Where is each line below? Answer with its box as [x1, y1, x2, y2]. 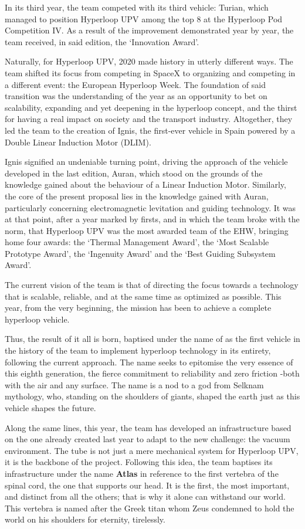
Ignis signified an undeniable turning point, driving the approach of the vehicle [5, 155, 288, 168]
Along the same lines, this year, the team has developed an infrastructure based [5, 421, 292, 433]
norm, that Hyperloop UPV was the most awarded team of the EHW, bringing [5, 224, 289, 236]
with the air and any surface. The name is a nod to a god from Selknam [5, 378, 264, 391]
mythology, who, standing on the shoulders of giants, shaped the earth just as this [5, 390, 300, 402]
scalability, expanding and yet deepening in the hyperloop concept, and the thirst [5, 101, 297, 113]
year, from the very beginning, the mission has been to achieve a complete [5, 301, 272, 314]
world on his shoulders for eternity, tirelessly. [5, 513, 165, 525]
